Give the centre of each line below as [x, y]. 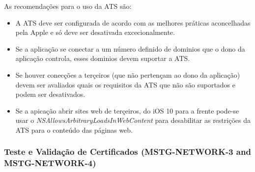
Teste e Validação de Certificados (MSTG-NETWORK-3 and [127, 152]
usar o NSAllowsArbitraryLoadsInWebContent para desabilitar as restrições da [133, 120]
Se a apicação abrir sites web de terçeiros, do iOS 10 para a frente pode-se [127, 110]
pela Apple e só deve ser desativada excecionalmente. [95, 32]
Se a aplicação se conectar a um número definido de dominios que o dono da [130, 48]
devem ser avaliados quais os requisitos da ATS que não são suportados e [126, 84]
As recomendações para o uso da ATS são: [68, 6]
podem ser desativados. [50, 94]
